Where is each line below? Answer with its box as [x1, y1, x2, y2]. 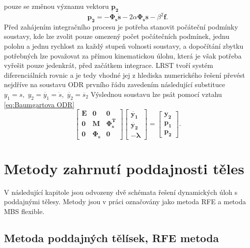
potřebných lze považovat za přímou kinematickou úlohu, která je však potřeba [4, 50, 242, 61]
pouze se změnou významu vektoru [4, 1, 109, 11]
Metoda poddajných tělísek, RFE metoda [4, 230, 219, 245]
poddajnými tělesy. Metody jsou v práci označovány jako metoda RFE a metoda [4, 196, 246, 207]
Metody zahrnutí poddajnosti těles [4, 158, 245, 178]
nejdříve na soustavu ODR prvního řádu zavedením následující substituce [4, 79, 225, 90]
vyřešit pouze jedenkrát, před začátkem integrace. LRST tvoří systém [4, 60, 213, 70]
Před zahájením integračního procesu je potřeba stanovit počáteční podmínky [4, 21, 238, 31]
